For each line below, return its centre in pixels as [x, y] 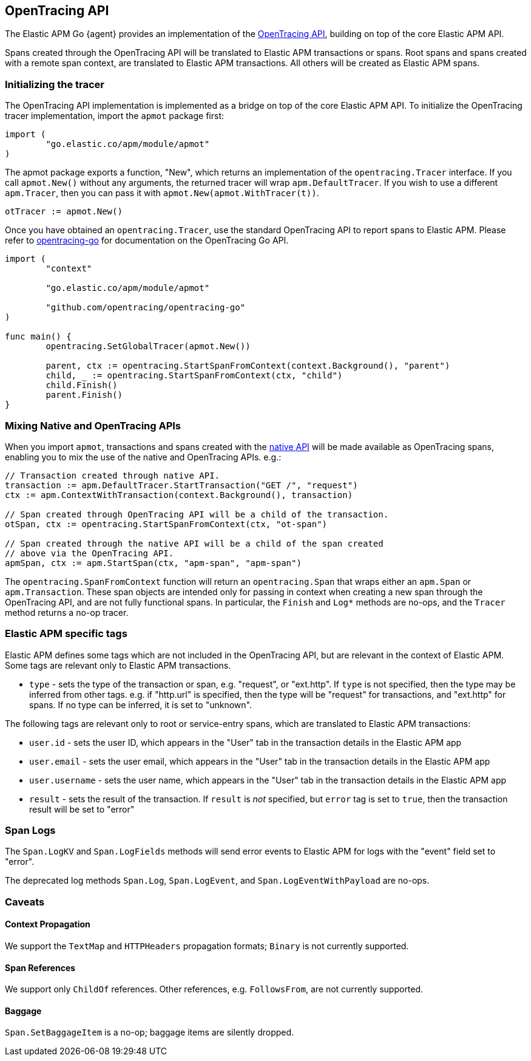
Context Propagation [48, 924]
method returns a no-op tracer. [67, 612]
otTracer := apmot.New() [64, 212]
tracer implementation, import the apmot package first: [115, 116]
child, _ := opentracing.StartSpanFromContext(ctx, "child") [194, 376]
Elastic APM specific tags [66, 634]
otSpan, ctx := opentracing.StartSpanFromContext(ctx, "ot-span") [166, 524]
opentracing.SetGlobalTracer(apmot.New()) [148, 346]
